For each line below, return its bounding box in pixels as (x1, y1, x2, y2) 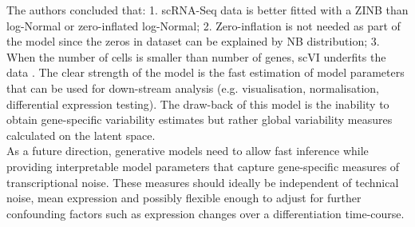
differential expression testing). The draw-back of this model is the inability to (6, 95, 389, 112)
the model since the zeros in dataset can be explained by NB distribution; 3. (6, 33, 380, 50)
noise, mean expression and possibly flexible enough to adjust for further (6, 189, 362, 206)
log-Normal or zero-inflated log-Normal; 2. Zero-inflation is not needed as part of (6, 17, 401, 34)
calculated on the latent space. (6, 126, 156, 143)
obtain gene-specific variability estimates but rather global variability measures (6, 111, 393, 128)
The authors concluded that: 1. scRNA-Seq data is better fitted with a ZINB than (6, 2, 409, 18)
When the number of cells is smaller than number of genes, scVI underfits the (6, 48, 386, 65)
